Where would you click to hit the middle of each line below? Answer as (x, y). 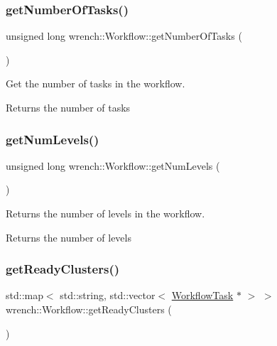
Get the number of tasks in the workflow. (96, 83)
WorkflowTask (202, 295)
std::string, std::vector (108, 295)
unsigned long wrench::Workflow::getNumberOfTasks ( (124, 36)
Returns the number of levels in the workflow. (105, 213)
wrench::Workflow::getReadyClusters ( (89, 309)
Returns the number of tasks (68, 107)
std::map (25, 295)
